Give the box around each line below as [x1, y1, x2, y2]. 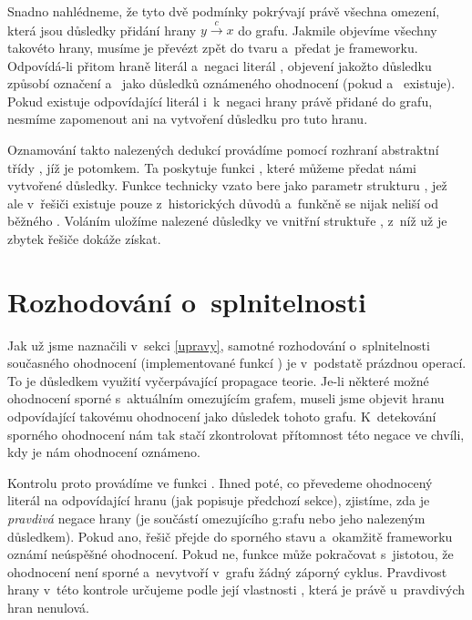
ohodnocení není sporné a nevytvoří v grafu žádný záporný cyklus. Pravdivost [7, 562, 447, 581]
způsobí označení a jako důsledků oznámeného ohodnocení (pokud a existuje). [7, 74, 456, 93]
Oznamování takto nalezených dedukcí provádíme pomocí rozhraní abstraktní [7, 139, 439, 158]
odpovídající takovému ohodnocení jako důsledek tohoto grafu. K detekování [7, 407, 436, 426]
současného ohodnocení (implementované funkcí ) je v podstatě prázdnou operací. [7, 353, 467, 372]
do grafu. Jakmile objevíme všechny [238, 20, 437, 39]
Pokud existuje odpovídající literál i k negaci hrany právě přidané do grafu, [7, 91, 433, 110]
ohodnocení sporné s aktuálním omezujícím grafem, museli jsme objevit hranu [7, 389, 445, 408]
